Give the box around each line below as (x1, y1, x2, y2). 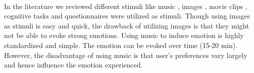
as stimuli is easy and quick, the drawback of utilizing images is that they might (4, 20, 249, 30)
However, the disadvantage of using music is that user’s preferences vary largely (4, 49, 248, 60)
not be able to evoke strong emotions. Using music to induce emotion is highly (4, 30, 244, 40)
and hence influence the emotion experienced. (4, 59, 143, 70)
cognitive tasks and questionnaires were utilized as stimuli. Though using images (4, 10, 251, 21)
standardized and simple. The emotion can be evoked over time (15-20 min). (4, 39, 238, 50)
